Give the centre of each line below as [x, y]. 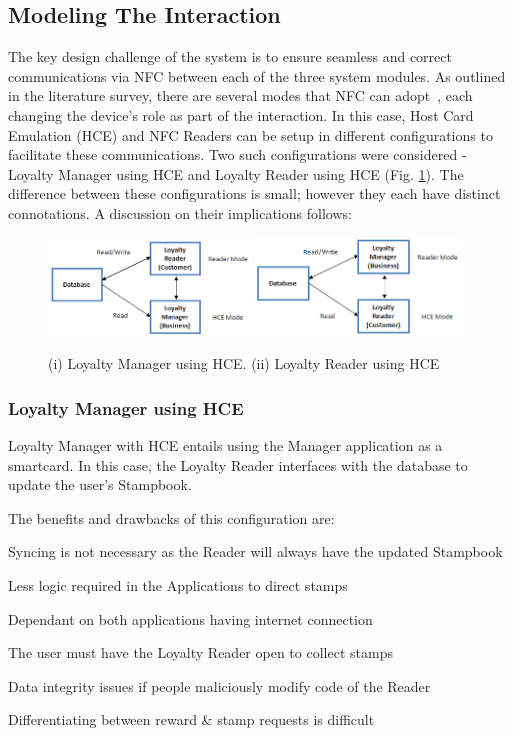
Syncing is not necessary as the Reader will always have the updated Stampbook [255, 551]
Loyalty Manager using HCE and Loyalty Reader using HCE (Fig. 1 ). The [236, 173]
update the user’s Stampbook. [100, 484]
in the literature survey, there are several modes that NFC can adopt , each [240, 95]
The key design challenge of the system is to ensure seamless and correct [230, 56]
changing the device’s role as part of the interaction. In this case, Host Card [241, 114]
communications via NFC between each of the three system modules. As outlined [257, 75]
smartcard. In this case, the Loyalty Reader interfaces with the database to [238, 464]
